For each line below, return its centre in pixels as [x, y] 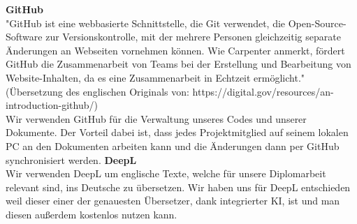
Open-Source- [317, 23]
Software [24, 37]
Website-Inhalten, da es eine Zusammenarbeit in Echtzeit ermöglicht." [155, 77]
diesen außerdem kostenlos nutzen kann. [92, 214]
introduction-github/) [52, 105]
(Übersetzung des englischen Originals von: [97, 91]
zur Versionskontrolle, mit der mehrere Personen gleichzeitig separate [193, 37]
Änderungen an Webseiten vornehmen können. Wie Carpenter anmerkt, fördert [175, 50]
